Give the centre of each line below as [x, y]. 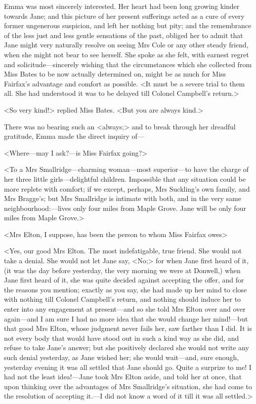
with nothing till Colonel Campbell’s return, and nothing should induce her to [123, 299]
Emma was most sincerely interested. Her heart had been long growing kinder [122, 6]
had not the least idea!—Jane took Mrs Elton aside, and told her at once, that [123, 377]
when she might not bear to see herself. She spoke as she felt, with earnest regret [127, 54]
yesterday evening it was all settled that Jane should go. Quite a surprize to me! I [128, 367]
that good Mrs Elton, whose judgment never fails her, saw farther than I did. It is [128, 328]
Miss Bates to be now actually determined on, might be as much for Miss [115, 74]
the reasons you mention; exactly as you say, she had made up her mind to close [126, 289]
